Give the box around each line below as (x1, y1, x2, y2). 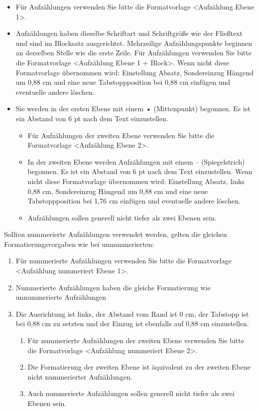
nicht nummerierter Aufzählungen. (27, 371, 132, 382)
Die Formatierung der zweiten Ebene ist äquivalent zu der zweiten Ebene (27, 362, 251, 372)
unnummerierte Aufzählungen (15, 292, 107, 302)
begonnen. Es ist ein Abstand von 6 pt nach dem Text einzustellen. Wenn (27, 166, 253, 177)
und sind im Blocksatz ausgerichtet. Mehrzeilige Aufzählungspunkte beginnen (15, 37, 253, 48)
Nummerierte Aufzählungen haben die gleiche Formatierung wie (15, 282, 211, 292)
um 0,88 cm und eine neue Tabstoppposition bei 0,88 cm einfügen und (15, 77, 231, 87)
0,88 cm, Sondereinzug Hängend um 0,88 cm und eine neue (27, 186, 208, 196)
